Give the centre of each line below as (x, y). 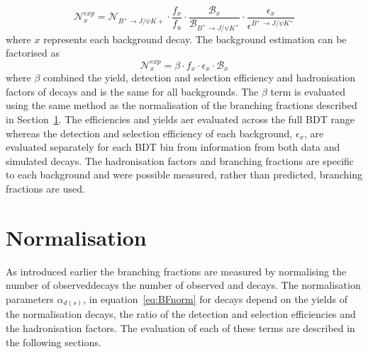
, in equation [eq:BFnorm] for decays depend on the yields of (215, 298)
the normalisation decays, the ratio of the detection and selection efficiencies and (181, 314)
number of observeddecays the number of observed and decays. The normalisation (183, 285)
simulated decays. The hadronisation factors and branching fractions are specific (180, 160)
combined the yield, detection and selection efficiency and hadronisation (200, 78)
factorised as (33, 53)
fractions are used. (45, 189)
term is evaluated (308, 91)
